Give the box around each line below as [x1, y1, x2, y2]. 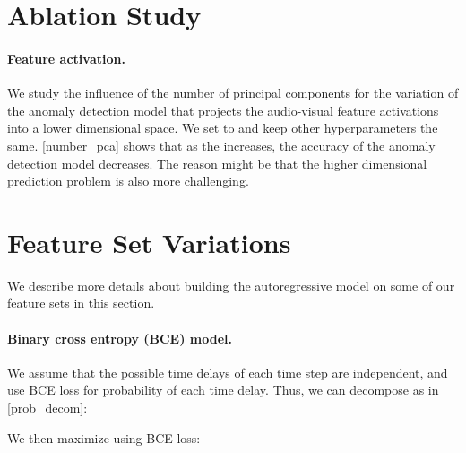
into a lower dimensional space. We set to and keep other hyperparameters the [7, 118, 438, 137]
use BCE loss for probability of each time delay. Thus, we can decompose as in [7, 380, 439, 399]
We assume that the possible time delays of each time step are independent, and [7, 362, 448, 381]
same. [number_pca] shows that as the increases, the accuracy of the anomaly [7, 135, 436, 154]
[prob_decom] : [7, 398, 88, 417]
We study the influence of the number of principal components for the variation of [7, 83, 459, 102]
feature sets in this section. [7, 293, 155, 312]
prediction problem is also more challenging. [7, 171, 249, 190]
